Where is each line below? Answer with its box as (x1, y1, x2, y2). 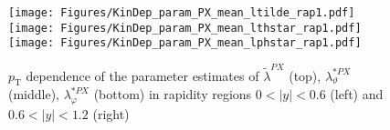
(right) (92, 105, 130, 124)
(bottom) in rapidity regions (93, 85, 252, 104)
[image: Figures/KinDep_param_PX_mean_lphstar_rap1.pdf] (8, 36, 362, 50)
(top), (289, 65, 321, 85)
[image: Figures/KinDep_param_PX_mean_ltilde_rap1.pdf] (8, 6, 355, 19)
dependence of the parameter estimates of (26, 65, 259, 85)
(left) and (330, 85, 384, 104)
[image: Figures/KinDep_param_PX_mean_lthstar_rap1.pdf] (8, 21, 362, 35)
